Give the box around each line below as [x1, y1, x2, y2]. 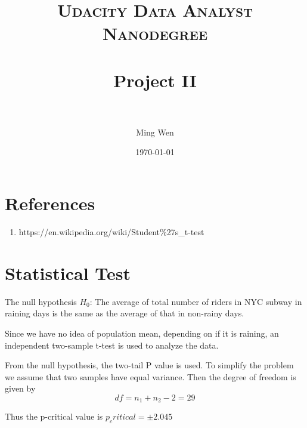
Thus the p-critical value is [5, 410, 103, 423]
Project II [113, 67, 197, 92]
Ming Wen [136, 125, 174, 138]
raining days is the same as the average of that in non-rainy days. [5, 307, 244, 319]
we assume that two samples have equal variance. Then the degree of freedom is [5, 370, 296, 383]
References [5, 191, 95, 215]
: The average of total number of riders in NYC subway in [89, 295, 302, 307]
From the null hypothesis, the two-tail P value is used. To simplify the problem [5, 359, 294, 371]
